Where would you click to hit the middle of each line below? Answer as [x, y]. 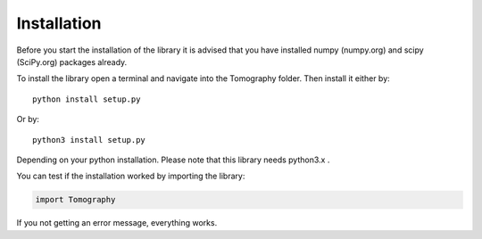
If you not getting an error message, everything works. [117, 223]
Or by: [28, 119]
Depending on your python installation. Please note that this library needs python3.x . [173, 160]
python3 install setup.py [89, 140]
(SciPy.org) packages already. [72, 62]
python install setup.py [87, 99]
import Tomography [75, 200]
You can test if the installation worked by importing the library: [131, 176]
